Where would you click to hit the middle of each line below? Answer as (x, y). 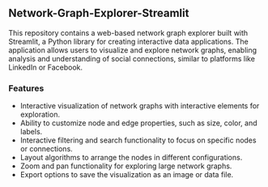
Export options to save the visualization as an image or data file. (127, 175)
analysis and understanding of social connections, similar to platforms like (132, 58)
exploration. (40, 115)
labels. (31, 132)
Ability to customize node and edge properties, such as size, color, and (138, 123)
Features (26, 88)
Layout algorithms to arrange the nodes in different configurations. (131, 158)
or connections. (46, 149)
